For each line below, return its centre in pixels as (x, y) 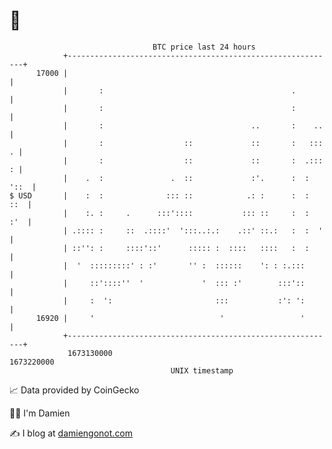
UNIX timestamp (202, 370)
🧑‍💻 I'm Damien (40, 413)
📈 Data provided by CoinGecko (74, 390)
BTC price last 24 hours (204, 47)
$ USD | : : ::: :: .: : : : (159, 195)
